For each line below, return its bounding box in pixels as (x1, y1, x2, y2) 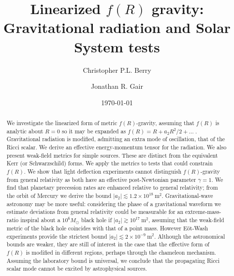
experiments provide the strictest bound (6, 232, 107, 240)
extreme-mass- (185, 208, 221, 216)
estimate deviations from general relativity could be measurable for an (6, 208, 184, 216)
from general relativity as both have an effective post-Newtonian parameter (6, 175, 196, 183)
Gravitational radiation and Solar (3, 17, 231, 37)
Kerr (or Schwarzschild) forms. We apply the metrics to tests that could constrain (6, 159, 213, 167)
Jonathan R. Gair (91, 81, 143, 91)
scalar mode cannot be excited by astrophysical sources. (6, 264, 147, 273)
